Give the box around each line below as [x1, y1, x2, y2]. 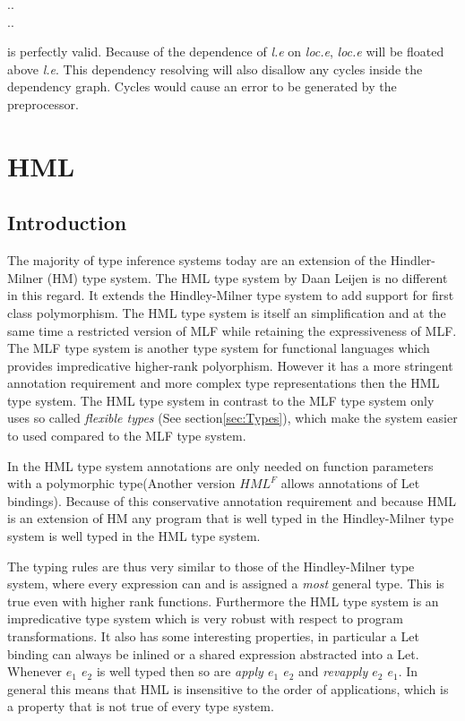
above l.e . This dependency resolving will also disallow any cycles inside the [7, 59, 423, 78]
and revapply [298, 662, 368, 681]
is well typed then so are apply [96, 662, 263, 681]
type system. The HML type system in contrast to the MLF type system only [7, 391, 435, 409]
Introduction [7, 209, 127, 236]
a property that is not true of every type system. [7, 697, 274, 716]
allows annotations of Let [280, 474, 420, 493]
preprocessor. [7, 94, 79, 113]
